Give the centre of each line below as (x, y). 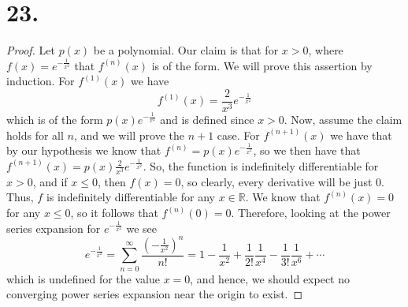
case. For (238, 135)
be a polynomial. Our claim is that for (186, 50)
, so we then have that (307, 150)
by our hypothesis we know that (84, 150)
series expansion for (54, 228)
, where (326, 50)
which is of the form (55, 119)
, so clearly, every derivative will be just (276, 181)
